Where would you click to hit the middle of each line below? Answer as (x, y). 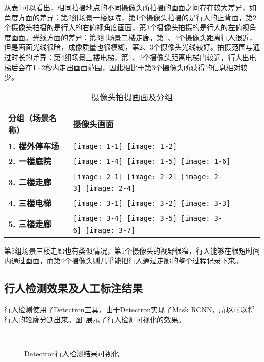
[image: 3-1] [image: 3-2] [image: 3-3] (152, 203)
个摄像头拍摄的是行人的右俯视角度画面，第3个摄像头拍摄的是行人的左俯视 (127, 27)
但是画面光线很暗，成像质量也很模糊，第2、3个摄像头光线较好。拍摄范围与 (128, 47)
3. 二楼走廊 (30, 182)
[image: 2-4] (110, 188)
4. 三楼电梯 (30, 203)
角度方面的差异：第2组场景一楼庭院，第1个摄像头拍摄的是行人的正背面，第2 (130, 17)
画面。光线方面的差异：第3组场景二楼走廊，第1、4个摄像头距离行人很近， (134, 37)
